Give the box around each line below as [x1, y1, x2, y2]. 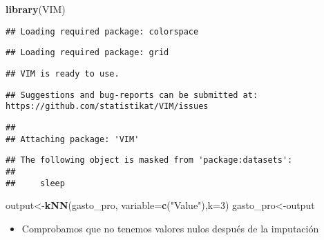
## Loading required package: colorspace [6, 26, 199, 37]
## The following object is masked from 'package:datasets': [6, 155, 293, 166]
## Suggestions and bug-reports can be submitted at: [6, 90, 258, 100]
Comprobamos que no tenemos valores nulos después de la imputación [21, 221, 319, 235]
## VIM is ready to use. [6, 68, 120, 79]
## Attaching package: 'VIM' [6, 134, 140, 144]
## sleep [6, 178, 65, 188]
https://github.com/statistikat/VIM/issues [6, 101, 209, 112]
